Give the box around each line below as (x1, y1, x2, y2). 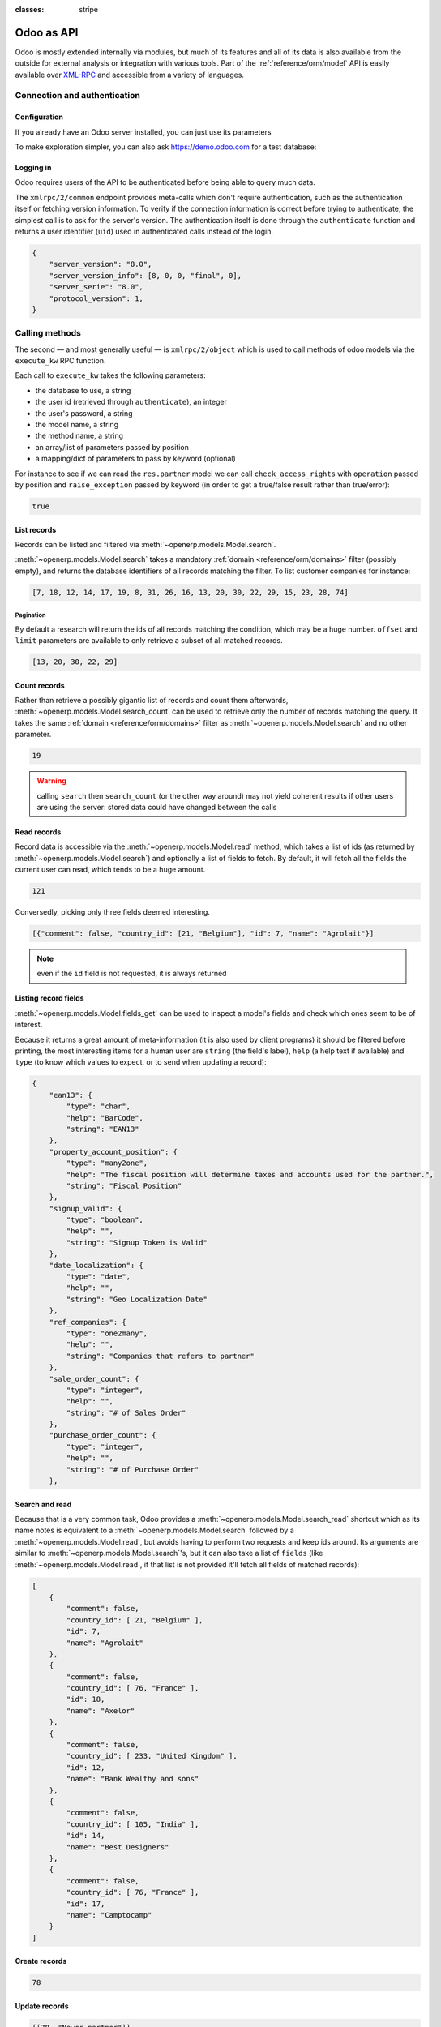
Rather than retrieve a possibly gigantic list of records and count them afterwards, (15, 696, 289, 705)
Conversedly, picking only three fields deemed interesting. (15, 907, 211, 917)
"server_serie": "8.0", (49, 282, 143, 292)
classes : (15, 5, 45, 14)
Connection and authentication (15, 90, 141, 101)
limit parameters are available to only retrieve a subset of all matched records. (15, 636, 283, 645)
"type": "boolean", (66, 1215, 143, 1224)
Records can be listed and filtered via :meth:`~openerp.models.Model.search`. (15, 539, 276, 549)
